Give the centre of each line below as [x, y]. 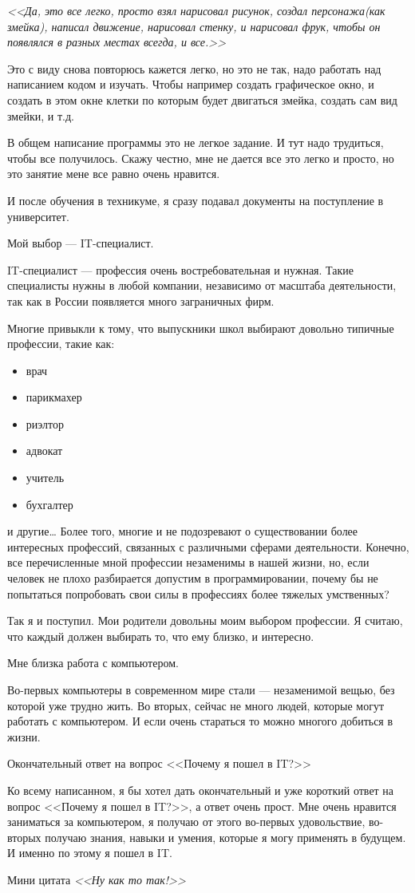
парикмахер [54, 397]
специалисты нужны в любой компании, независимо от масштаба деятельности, [202, 285]
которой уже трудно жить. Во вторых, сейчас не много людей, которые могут [196, 705]
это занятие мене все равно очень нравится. [114, 174]
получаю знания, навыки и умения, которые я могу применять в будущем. [225, 837]
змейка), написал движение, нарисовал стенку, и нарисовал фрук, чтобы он [194, 26]
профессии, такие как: [61, 344]
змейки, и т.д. [41, 115]
